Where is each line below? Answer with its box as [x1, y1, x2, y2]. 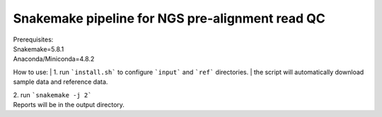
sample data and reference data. [13, 78, 108, 86]
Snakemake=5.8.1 [13, 44, 64, 53]
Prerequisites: [13, 35, 54, 44]
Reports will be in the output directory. [13, 100, 125, 109]
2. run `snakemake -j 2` [13, 90, 92, 99]
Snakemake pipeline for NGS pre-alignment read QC [13, 11, 325, 26]
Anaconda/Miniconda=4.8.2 [13, 55, 95, 63]
